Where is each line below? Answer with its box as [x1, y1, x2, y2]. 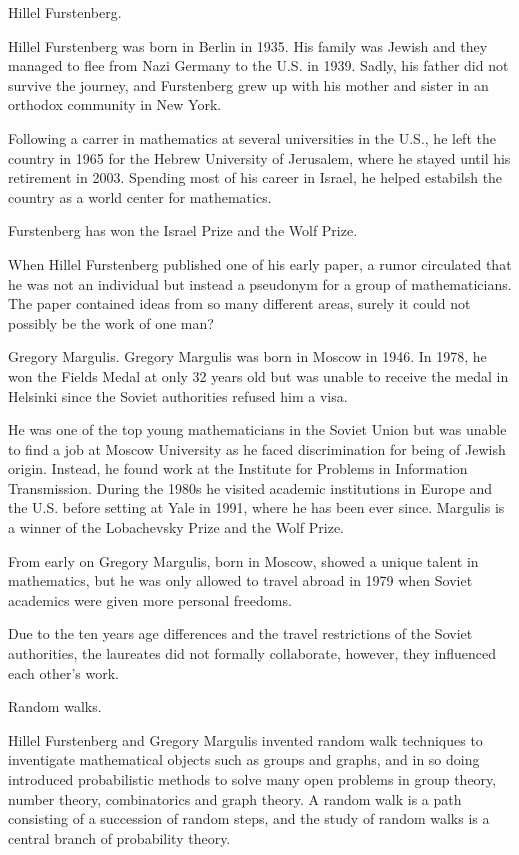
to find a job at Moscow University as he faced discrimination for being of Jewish [8, 438, 506, 459]
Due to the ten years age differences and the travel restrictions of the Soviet [8, 623, 473, 644]
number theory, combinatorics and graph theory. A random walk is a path [8, 788, 462, 809]
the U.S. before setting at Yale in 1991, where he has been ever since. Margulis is [8, 497, 505, 518]
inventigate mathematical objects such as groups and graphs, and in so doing [8, 749, 480, 770]
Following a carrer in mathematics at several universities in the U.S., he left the [8, 127, 496, 148]
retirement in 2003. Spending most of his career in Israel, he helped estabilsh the [8, 167, 503, 188]
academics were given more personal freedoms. [8, 589, 292, 610]
